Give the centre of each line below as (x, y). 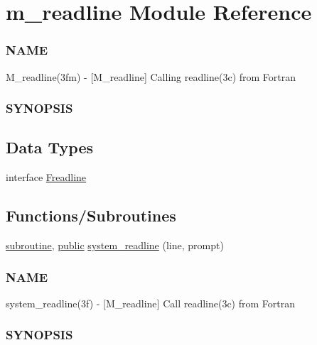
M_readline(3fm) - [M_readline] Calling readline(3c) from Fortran (151, 76)
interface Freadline (46, 177)
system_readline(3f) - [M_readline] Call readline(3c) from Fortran (151, 303)
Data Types (49, 147)
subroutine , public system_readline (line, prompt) (115, 245)
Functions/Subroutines (91, 215)
